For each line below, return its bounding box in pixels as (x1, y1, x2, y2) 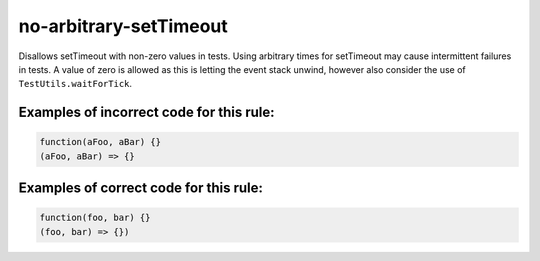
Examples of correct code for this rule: (18, 180, 264, 197)
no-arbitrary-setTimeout (18, 15, 229, 37)
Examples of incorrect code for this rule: (18, 104, 275, 121)
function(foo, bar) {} (39, 212, 151, 224)
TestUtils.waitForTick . (18, 78, 133, 90)
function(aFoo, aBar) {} (39, 136, 162, 148)
